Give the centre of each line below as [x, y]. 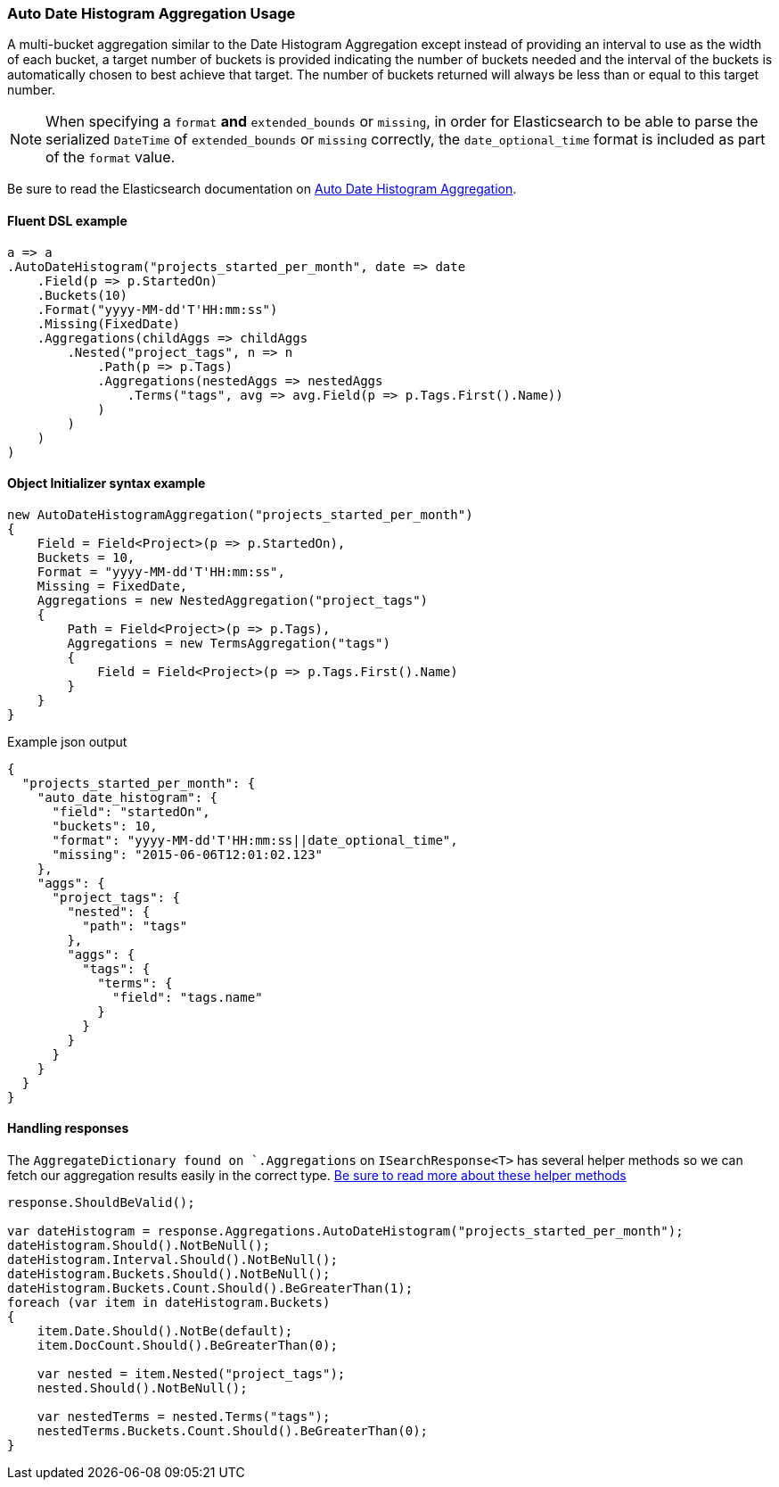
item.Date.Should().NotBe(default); [165, 1331]
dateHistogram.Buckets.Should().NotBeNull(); [169, 1274]
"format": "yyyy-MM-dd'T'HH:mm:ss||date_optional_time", [255, 840]
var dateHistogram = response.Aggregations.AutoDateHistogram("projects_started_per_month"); [345, 1231]
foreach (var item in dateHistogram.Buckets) [169, 1303]
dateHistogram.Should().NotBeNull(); [139, 1246]
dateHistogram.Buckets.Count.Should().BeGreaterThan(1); [210, 1289]
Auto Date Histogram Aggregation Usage [152, 13]
